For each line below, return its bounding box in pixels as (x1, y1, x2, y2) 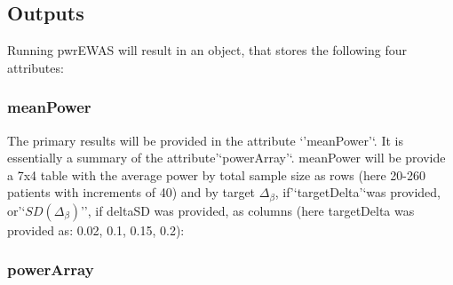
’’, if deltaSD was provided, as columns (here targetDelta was (80, 201, 415, 219)
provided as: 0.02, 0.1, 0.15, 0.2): (7, 220, 185, 239)
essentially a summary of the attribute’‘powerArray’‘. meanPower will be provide (7, 148, 446, 167)
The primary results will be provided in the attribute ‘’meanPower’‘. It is (7, 131, 403, 149)
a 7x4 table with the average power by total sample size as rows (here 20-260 (7, 165, 425, 184)
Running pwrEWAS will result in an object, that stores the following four (7, 41, 408, 59)
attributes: (7, 58, 64, 76)
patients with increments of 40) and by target (7, 183, 256, 202)
